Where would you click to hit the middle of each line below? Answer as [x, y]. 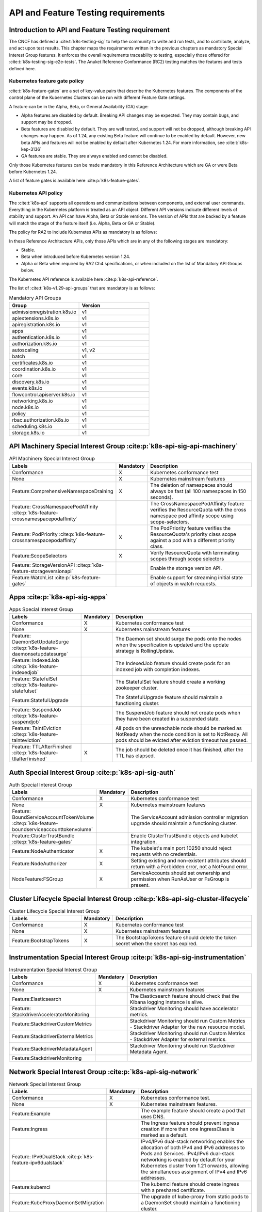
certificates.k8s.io [33, 363]
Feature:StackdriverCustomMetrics [52, 1024]
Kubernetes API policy [36, 193]
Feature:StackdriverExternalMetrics [52, 1037]
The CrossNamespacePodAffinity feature [197, 503]
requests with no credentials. [164, 854]
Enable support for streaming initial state [196, 577]
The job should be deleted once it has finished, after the [180, 750]
